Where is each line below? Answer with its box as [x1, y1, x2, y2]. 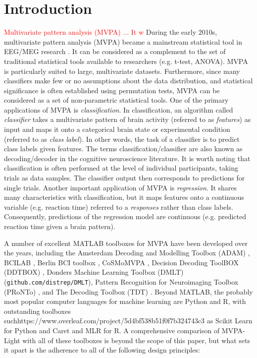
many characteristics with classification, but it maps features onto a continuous [4, 192, 244, 202]
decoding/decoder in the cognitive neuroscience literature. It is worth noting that [4, 153, 251, 163]
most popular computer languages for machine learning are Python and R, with [4, 296, 246, 306]
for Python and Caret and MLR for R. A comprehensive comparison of [4, 325, 220, 335]
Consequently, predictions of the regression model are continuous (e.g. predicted [4, 211, 247, 222]
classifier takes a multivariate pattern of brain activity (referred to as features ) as [4, 114, 251, 124]
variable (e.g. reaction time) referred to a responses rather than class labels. [4, 201, 233, 212]
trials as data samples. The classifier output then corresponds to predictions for [4, 173, 245, 183]
